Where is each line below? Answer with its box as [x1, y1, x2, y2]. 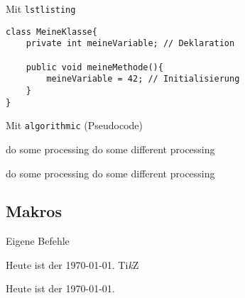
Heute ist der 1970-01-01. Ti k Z [6, 257, 139, 272]
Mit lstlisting [6, 1, 76, 16]
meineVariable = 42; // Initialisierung [46, 74, 240, 84]
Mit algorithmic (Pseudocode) [6, 118, 143, 133]
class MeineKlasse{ [6, 26, 97, 37]
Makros [6, 200, 62, 222]
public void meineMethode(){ [26, 62, 163, 72]
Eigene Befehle [6, 233, 70, 248]
